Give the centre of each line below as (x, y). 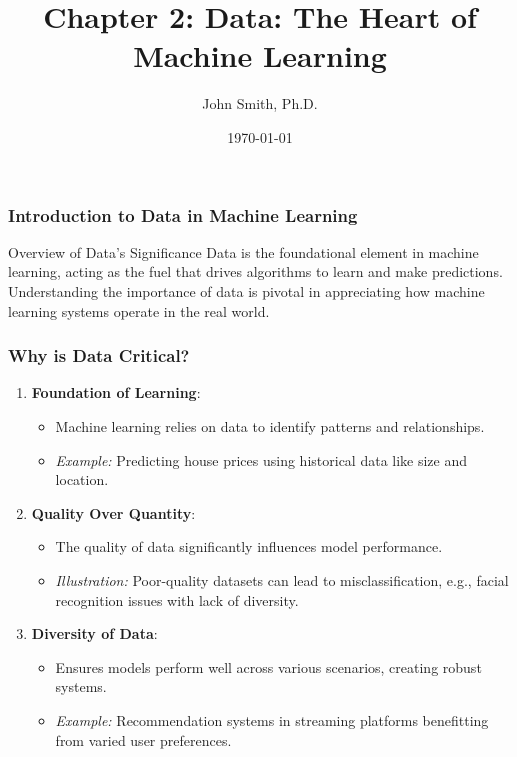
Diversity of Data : (94, 633)
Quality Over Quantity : (113, 512)
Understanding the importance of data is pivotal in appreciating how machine (246, 290)
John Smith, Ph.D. (260, 103)
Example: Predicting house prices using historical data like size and (261, 459)
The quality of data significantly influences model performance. (249, 546)
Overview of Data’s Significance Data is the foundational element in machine (243, 251)
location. (82, 479)
